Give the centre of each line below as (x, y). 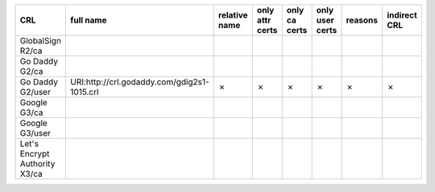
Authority (37, 163)
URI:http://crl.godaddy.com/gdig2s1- (139, 82)
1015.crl (84, 92)
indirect (402, 15)
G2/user (35, 92)
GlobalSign (41, 41)
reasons (362, 20)
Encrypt (35, 154)
